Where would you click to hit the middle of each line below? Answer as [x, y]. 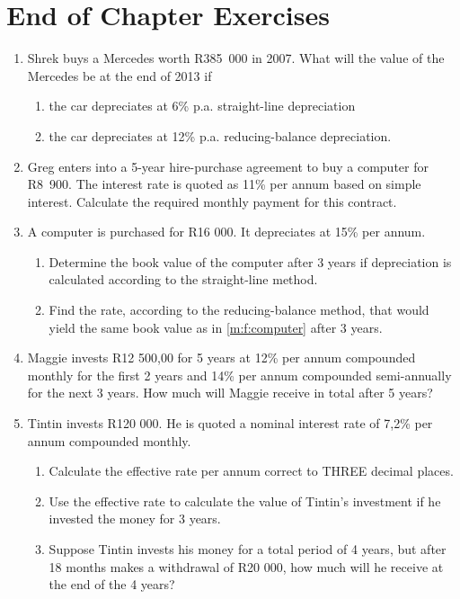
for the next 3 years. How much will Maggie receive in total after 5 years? [230, 393]
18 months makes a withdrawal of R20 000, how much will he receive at [246, 566]
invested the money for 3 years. [135, 519]
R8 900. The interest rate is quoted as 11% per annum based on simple [224, 184]
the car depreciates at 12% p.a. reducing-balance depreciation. [220, 135]
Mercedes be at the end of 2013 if [119, 75]
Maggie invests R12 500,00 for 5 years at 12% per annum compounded [221, 358]
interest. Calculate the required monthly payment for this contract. [212, 201]
